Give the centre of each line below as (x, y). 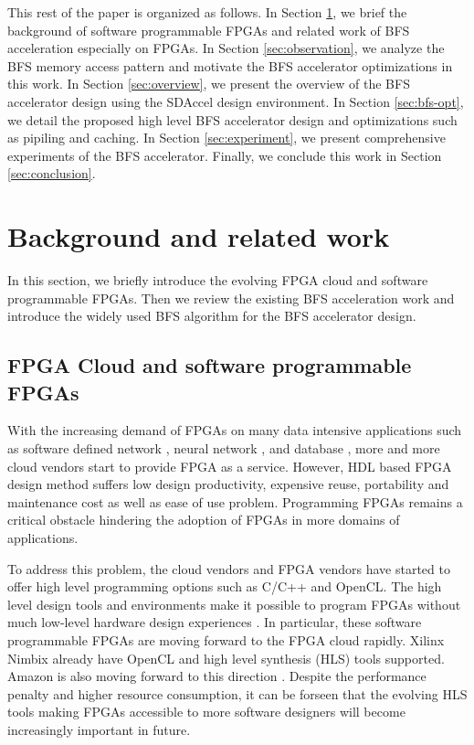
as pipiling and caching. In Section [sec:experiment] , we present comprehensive (226, 138)
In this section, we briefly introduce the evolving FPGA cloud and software (218, 280)
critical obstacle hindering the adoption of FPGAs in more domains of (204, 520)
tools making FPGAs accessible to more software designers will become (206, 712)
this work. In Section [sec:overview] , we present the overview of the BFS (209, 84)
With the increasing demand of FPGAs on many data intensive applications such (235, 430)
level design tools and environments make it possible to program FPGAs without (234, 604)
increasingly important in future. (99, 729)
